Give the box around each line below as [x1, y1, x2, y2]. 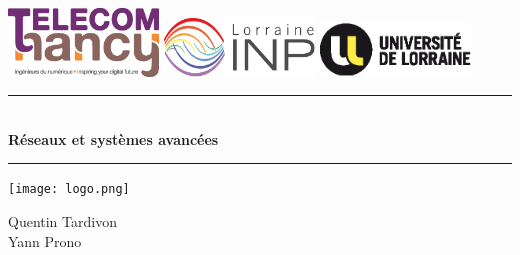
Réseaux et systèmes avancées [8, 128, 219, 149]
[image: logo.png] [8, 182, 130, 197]
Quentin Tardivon [8, 211, 117, 232]
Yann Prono [8, 230, 82, 251]
